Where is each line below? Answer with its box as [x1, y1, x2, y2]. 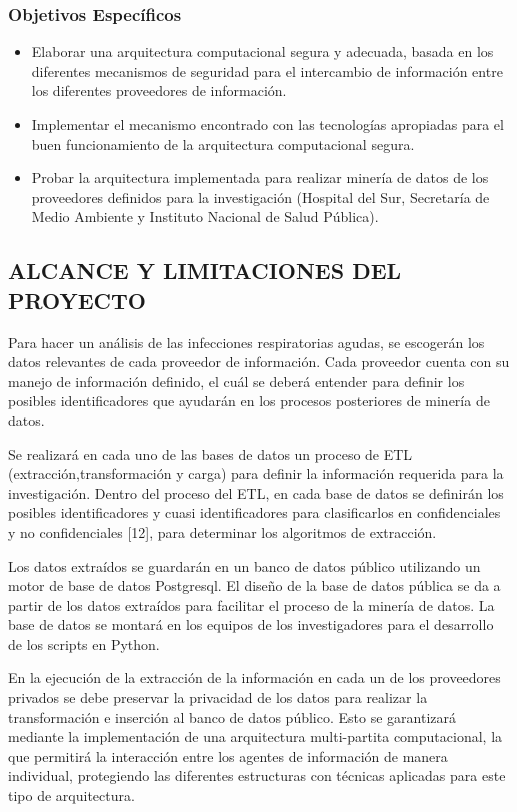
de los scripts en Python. [8, 633, 160, 654]
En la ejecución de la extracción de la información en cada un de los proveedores [8, 667, 501, 688]
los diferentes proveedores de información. [31, 80, 287, 101]
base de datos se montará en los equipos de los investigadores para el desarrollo [8, 614, 494, 635]
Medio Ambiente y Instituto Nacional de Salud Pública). [31, 206, 379, 227]
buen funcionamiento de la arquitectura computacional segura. [31, 133, 415, 154]
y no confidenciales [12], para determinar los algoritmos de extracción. [8, 521, 437, 542]
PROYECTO [8, 284, 146, 315]
